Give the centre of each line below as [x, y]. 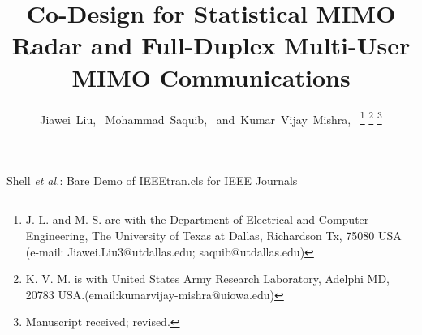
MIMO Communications [211, 77]
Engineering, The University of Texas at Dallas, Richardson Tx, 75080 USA [213, 235]
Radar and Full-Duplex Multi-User [211, 45]
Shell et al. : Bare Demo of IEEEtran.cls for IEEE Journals [152, 180]
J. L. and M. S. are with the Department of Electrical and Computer [197, 219]
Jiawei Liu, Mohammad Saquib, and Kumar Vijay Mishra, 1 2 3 [211, 118]
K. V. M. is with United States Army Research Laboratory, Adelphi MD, [208, 279]
